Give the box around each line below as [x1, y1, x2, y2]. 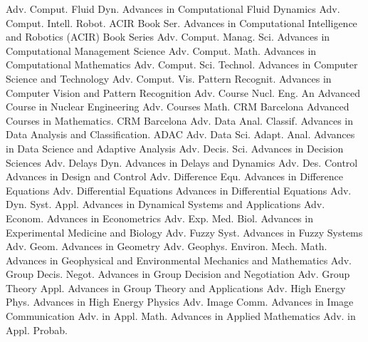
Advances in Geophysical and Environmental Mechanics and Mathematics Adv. [6, 252, 352, 267]
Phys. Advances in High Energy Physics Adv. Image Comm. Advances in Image [6, 294, 354, 309]
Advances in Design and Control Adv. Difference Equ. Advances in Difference [6, 169, 344, 184]
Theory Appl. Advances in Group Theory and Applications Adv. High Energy [6, 280, 346, 295]
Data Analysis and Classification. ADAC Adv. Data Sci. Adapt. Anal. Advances [6, 127, 355, 142]
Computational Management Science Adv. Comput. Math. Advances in [6, 43, 317, 58]
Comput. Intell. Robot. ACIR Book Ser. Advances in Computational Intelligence [6, 15, 357, 30]
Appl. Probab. [6, 322, 68, 337]
